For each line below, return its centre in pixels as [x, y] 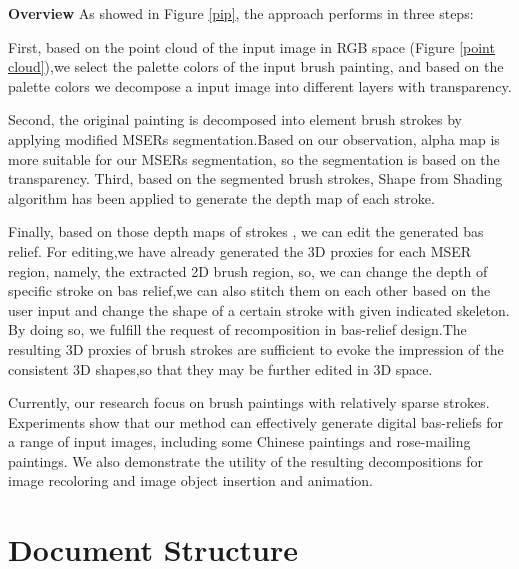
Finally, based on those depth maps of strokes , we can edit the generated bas [246, 231]
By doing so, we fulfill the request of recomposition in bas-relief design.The [237, 329]
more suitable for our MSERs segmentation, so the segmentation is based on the [254, 158]
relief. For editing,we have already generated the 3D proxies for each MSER [240, 250]
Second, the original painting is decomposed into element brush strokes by [235, 119]
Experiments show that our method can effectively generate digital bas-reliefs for [255, 421]
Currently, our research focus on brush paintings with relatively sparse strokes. [249, 402]
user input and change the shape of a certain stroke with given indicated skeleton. [259, 309]
